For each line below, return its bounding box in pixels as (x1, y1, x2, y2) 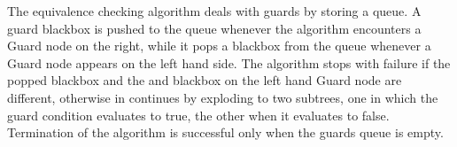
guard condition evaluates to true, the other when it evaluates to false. (7, 105, 390, 124)
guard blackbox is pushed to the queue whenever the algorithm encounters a (7, 19, 422, 37)
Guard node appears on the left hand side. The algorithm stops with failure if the (7, 53, 451, 72)
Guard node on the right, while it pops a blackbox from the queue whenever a (7, 36, 431, 55)
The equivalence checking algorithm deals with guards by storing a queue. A (7, 2, 422, 19)
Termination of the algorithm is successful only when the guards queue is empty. (7, 123, 444, 142)
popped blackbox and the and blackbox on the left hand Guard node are (7, 71, 402, 89)
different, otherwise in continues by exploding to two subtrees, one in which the (7, 88, 438, 106)
